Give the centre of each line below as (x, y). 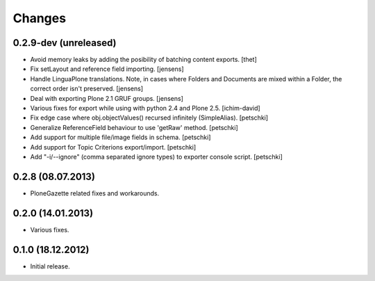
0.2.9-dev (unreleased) (65, 43)
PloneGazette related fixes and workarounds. (95, 193)
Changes (39, 18)
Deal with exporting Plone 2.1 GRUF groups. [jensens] (107, 98)
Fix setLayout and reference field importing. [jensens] (107, 69)
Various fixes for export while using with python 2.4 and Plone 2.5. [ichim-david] (145, 109)
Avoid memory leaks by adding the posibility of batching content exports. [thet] (143, 60)
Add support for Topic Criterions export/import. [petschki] (113, 147)
